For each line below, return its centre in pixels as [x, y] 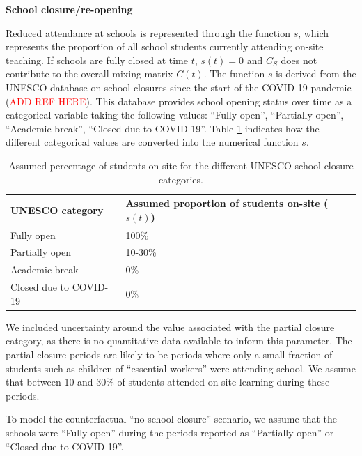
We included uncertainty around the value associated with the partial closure [170, 327]
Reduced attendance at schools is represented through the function [148, 32]
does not [299, 60]
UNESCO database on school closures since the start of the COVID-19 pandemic [179, 87]
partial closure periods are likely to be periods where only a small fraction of [169, 354]
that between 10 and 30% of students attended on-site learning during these [168, 382]
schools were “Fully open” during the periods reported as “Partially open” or [170, 432]
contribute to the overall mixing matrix [89, 74]
